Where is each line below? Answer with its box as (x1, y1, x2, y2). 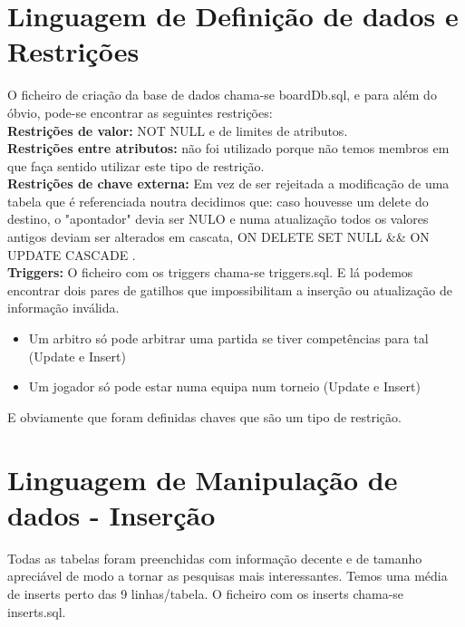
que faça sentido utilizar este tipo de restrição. (7, 156, 265, 175)
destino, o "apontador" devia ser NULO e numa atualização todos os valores (7, 209, 429, 228)
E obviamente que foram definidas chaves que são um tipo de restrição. (7, 407, 402, 426)
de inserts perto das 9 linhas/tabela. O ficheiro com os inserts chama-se (7, 584, 404, 603)
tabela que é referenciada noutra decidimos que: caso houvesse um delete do (7, 191, 429, 210)
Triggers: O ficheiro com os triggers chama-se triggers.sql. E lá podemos (7, 263, 413, 282)
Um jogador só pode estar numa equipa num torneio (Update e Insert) (28, 377, 421, 396)
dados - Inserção (7, 496, 216, 533)
